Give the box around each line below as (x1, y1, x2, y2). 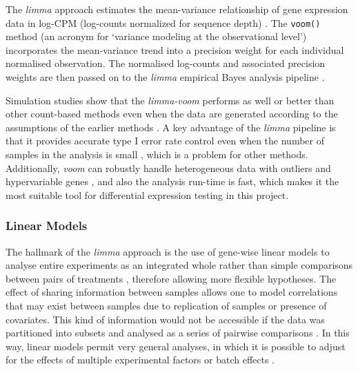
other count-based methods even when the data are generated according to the (6, 106, 338, 121)
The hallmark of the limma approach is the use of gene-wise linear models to (6, 244, 330, 258)
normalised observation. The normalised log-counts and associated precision (6, 56, 326, 70)
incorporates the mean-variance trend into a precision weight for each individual (6, 42, 344, 57)
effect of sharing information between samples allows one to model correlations (6, 285, 338, 299)
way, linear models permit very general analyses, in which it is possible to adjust (6, 339, 346, 353)
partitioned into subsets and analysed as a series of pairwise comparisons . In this (6, 325, 350, 340)
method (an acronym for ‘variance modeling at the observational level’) (6, 29, 307, 44)
